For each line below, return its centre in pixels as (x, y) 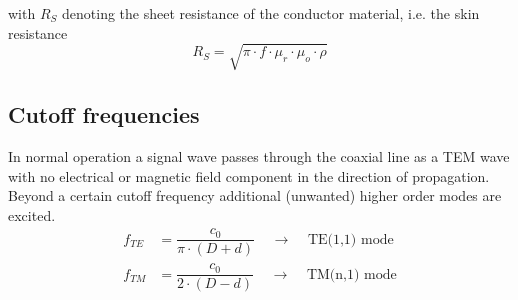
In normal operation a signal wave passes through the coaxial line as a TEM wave (259, 155)
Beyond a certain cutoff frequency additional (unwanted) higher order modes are (255, 195)
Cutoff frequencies (104, 114)
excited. (32, 214)
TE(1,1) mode (350, 239)
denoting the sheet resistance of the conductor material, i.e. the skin (271, 13)
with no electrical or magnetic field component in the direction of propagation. (249, 175)
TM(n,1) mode (351, 274)
